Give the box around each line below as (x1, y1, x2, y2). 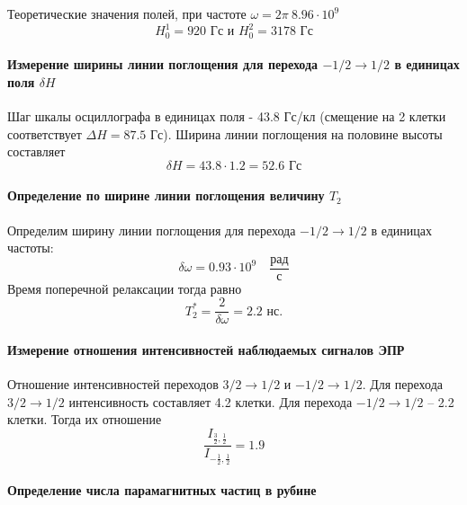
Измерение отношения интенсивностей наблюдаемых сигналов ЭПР (7, 341, 405, 359)
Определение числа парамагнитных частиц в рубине (7, 481, 317, 500)
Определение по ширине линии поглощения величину (7, 186, 325, 205)
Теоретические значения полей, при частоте (7, 4, 247, 22)
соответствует (7, 124, 82, 143)
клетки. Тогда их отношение (7, 410, 162, 429)
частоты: (7, 238, 54, 257)
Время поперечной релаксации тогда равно (7, 279, 242, 297)
